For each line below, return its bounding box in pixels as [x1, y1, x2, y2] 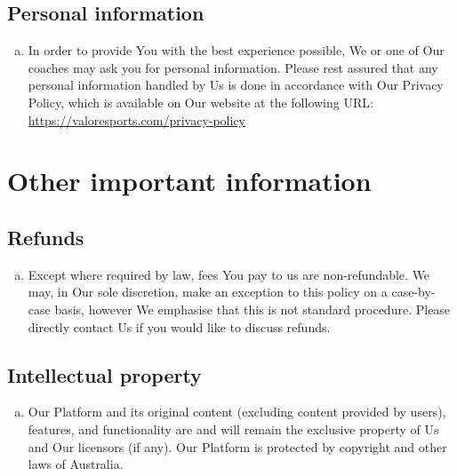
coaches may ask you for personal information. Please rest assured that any [28, 58, 438, 76]
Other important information [7, 163, 372, 199]
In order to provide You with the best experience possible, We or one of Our [28, 41, 445, 59]
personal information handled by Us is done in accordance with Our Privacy [28, 75, 444, 94]
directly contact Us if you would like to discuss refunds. [28, 317, 331, 336]
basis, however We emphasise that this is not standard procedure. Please [54, 299, 451, 318]
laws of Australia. [28, 455, 124, 473]
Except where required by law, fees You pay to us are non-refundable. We [28, 265, 430, 283]
